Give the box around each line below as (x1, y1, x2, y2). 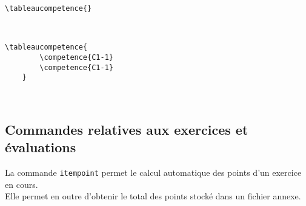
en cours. (5, 178, 38, 190)
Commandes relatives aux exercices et (5, 120, 248, 138)
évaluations (5, 138, 76, 156)
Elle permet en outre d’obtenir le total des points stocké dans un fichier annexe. (5, 190, 301, 202)
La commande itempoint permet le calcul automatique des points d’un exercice (5, 166, 302, 179)
